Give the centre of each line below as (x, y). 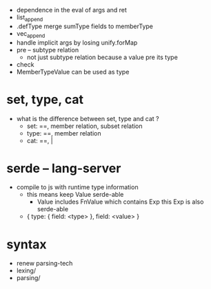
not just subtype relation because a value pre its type (102, 57)
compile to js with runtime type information (77, 187)
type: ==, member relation (64, 133)
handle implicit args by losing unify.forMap (77, 42)
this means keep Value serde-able (75, 195)
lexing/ (26, 270)
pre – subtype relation (48, 50)
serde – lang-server (64, 168)
